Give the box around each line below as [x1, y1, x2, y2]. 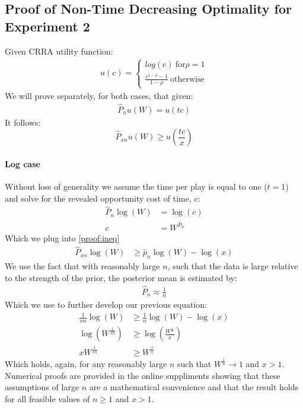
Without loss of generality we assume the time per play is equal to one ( [5, 180, 267, 192]
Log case [5, 157, 40, 170]
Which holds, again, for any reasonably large [5, 358, 167, 370]
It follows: [5, 116, 41, 128]
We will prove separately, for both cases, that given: [5, 89, 193, 101]
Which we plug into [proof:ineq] [5, 232, 120, 244]
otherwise [170, 75, 205, 84]
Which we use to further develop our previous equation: [5, 298, 207, 311]
